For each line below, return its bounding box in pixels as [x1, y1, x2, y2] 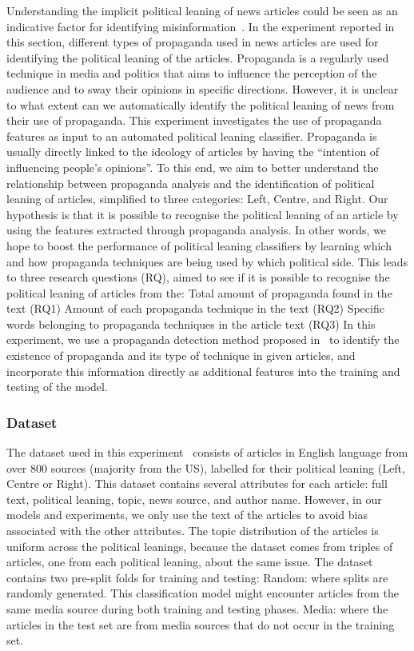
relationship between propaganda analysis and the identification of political [6, 174, 375, 191]
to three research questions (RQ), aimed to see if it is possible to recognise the [6, 269, 390, 286]
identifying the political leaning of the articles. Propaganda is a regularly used [6, 49, 389, 66]
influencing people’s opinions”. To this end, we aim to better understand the [6, 158, 379, 175]
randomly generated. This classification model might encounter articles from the [6, 585, 399, 601]
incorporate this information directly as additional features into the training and [6, 362, 400, 379]
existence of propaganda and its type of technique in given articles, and [6, 347, 356, 364]
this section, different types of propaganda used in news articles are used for [6, 34, 379, 50]
